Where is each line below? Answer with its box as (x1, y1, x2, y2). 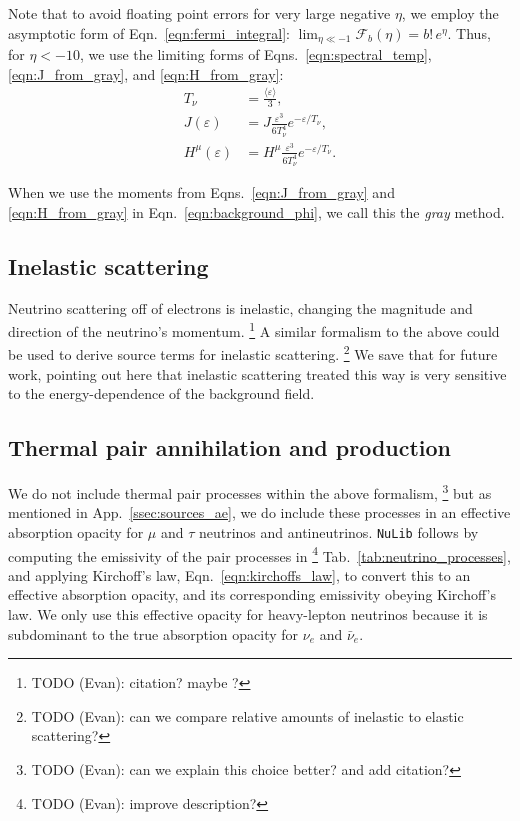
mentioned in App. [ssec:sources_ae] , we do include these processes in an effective (8, 502, 511, 523)
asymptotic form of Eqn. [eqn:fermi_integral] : (8, 22, 291, 43)
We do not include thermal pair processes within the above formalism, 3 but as (8, 480, 492, 503)
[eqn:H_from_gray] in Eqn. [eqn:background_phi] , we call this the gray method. (8, 201, 505, 222)
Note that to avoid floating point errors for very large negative (8, 3, 391, 23)
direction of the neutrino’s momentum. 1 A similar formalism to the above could (8, 318, 500, 341)
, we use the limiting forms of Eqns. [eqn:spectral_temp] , (79, 44, 432, 65)
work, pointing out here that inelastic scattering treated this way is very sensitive (8, 363, 507, 384)
